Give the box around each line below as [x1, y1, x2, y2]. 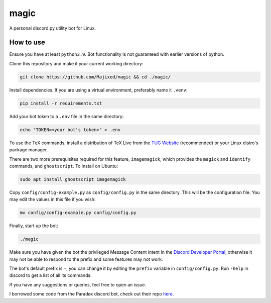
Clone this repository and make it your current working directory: [9, 60, 144, 66]
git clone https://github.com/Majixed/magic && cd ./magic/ [20, 74, 171, 80]
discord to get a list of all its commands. [9, 272, 92, 278]
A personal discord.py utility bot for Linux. [9, 25, 96, 31]
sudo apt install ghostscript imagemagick [20, 176, 126, 182]
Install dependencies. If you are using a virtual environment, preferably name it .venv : [9, 87, 188, 93]
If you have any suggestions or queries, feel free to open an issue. [9, 281, 147, 287]
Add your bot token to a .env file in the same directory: [9, 113, 124, 119]
